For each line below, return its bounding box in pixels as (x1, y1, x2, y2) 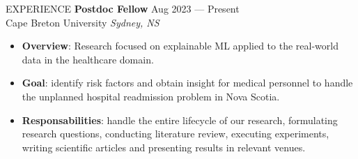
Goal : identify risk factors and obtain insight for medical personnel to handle (22, 75, 353, 90)
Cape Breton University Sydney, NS (6, 15, 159, 29)
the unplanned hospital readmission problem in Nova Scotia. (22, 89, 280, 103)
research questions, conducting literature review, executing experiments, (22, 126, 329, 141)
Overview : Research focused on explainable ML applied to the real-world (22, 38, 338, 53)
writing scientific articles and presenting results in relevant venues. (22, 139, 306, 154)
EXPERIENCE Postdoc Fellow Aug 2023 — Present (6, 1, 240, 15)
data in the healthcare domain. (22, 52, 154, 66)
